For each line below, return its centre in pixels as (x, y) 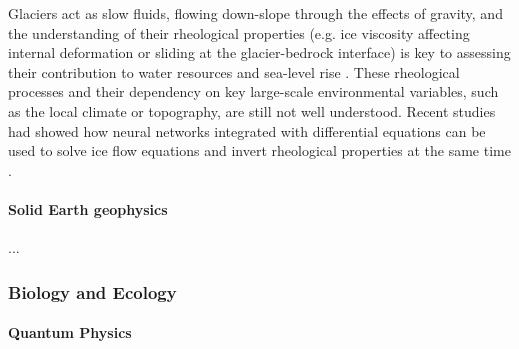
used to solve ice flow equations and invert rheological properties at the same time (259, 150)
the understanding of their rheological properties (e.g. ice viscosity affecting (239, 32)
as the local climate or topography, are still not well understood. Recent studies (252, 110)
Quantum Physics (70, 332)
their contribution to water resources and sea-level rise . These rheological (234, 71)
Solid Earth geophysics (88, 208)
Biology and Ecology (92, 291)
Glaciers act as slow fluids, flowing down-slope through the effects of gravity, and (255, 13)
